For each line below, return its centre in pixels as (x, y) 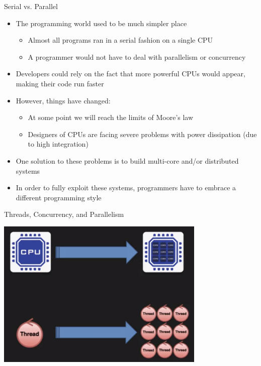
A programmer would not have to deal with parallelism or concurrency (137, 56)
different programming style (59, 197)
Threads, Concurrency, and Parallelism (64, 214)
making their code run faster (60, 83)
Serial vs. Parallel (31, 6)
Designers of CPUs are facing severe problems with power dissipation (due (142, 134)
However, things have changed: (63, 100)
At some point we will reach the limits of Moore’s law (111, 117)
